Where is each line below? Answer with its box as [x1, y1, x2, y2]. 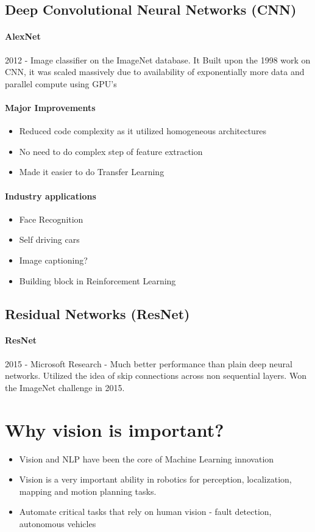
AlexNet [5, 30, 41, 43]
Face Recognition [19, 212, 83, 225]
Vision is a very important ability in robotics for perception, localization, [19, 473, 292, 486]
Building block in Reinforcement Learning [19, 274, 176, 287]
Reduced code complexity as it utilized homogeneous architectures [19, 124, 267, 137]
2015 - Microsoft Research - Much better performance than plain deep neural [5, 357, 292, 370]
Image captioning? [19, 253, 88, 266]
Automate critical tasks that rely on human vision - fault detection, [19, 505, 272, 518]
